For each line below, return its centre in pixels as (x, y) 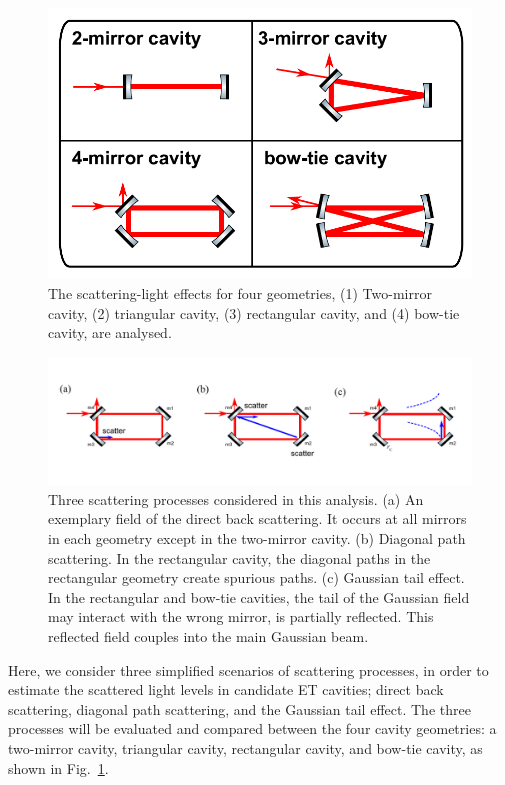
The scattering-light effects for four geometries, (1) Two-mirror (240, 293)
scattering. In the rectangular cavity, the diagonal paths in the (239, 557)
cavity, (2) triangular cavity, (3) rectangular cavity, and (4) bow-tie (254, 312)
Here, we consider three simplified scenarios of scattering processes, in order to (248, 669)
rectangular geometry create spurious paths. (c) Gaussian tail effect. (256, 577)
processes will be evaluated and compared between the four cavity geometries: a (252, 728)
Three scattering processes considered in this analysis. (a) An (236, 498)
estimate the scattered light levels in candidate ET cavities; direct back (226, 689)
